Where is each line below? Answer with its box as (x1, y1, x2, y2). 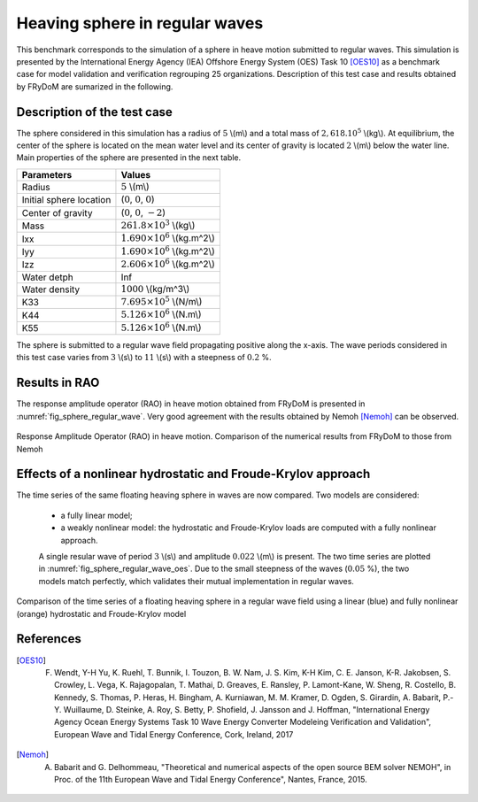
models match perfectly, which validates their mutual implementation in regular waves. (38, 575, 354, 586)
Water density (21, 283, 81, 296)
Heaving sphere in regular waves (16, 13, 264, 33)
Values (120, 168, 150, 181)
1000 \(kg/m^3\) (120, 282, 190, 295)
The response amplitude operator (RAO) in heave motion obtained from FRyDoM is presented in (16, 398, 366, 409)
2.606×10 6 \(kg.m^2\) (120, 257, 216, 270)
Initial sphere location (21, 194, 112, 206)
